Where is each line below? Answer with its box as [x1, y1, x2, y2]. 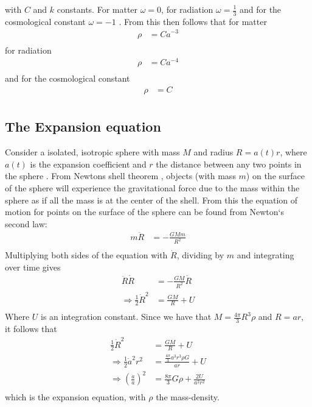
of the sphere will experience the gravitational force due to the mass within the [5, 181, 300, 194]
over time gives [5, 261, 61, 274]
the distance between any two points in [156, 157, 302, 170]
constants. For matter [57, 3, 138, 15]
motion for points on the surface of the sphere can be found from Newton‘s [5, 205, 284, 218]
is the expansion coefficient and [30, 157, 147, 170]
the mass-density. [156, 391, 220, 403]
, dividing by [176, 249, 224, 261]
